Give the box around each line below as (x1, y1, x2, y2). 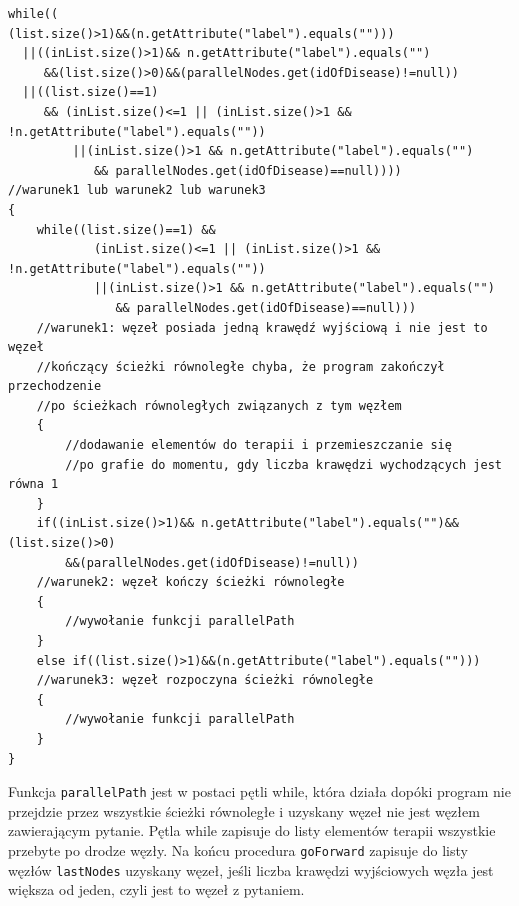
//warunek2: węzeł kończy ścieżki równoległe (36, 575, 345, 590)
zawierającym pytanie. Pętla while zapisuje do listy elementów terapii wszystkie (8, 820, 496, 841)
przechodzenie (8, 379, 102, 394)
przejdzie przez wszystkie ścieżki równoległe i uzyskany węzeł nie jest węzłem (8, 800, 480, 821)
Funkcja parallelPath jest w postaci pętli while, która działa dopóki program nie (8, 781, 511, 802)
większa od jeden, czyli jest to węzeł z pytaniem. (8, 879, 305, 900)
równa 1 (8, 477, 59, 492)
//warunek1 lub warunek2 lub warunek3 (8, 183, 266, 198)
